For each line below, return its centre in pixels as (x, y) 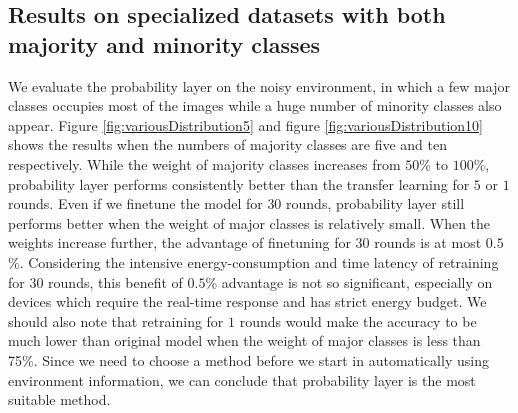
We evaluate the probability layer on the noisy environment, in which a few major (259, 85)
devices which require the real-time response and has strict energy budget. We (247, 301)
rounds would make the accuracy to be (358, 320)
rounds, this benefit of (115, 281)
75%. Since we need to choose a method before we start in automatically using (248, 359)
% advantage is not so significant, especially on (349, 281)
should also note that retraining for (116, 320)
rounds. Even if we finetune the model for (135, 203)
